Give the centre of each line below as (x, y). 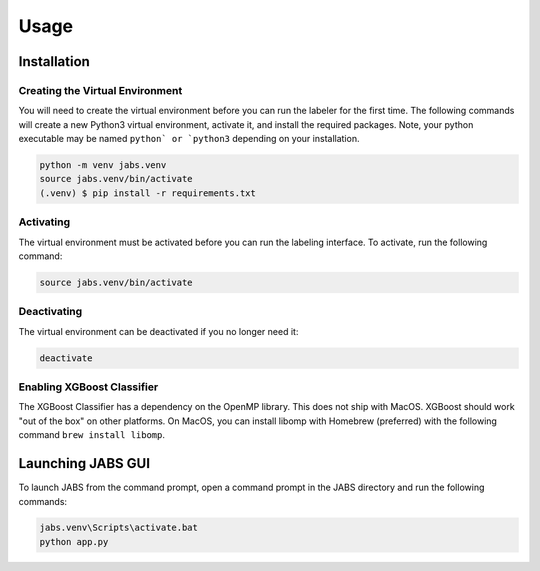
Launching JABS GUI (84, 463)
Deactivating (50, 312)
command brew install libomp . (91, 435)
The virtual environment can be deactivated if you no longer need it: (158, 331)
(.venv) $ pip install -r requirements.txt (148, 193)
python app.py (74, 541)
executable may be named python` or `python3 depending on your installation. (189, 139)
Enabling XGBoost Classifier (88, 387)
